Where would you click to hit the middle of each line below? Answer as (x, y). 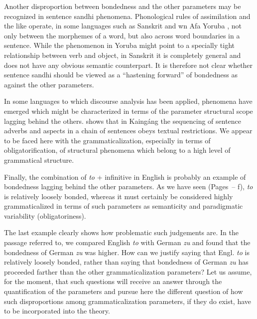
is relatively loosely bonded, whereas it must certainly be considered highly (119, 196)
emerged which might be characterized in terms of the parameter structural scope (128, 111)
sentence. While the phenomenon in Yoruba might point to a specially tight (119, 45)
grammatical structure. (39, 159)
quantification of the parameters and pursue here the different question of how (124, 291)
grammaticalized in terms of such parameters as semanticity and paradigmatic (124, 206)
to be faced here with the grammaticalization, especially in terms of (107, 140)
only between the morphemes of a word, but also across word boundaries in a (122, 35)
